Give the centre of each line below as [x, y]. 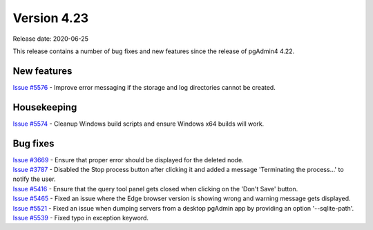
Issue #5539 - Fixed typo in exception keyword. [80, 218]
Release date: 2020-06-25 [51, 39]
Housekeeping [45, 107]
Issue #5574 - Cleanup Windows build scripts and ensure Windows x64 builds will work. [138, 124]
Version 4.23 [51, 18]
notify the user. [34, 179]
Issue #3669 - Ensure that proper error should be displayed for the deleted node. [128, 160]
